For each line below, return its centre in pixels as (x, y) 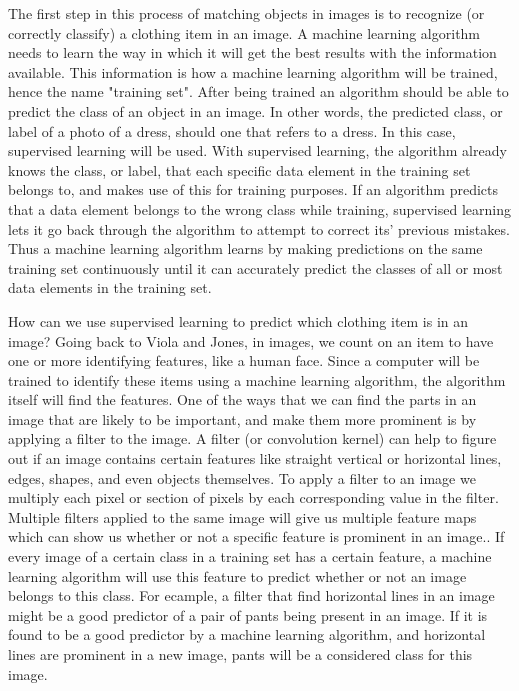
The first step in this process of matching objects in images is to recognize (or (246, 13)
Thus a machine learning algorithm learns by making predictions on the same (245, 248)
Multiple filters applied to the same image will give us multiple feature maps (242, 516)
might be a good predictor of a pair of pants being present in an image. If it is (248, 614)
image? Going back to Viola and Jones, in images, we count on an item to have (251, 340)
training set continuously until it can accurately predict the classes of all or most (255, 267)
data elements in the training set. (110, 287)
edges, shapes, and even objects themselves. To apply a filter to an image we (242, 477)
